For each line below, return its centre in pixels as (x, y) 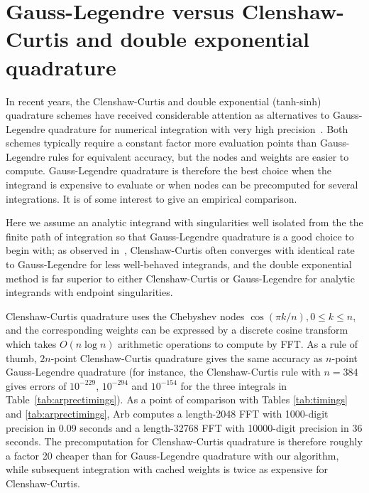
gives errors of (36, 385)
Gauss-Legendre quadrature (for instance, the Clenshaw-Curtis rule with (163, 372)
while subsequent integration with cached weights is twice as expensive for (167, 469)
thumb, (21, 357)
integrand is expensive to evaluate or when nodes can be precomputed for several (182, 185)
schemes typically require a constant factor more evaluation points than (161, 143)
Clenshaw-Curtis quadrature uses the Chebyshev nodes (125, 316)
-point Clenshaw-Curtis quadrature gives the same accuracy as (187, 357)
